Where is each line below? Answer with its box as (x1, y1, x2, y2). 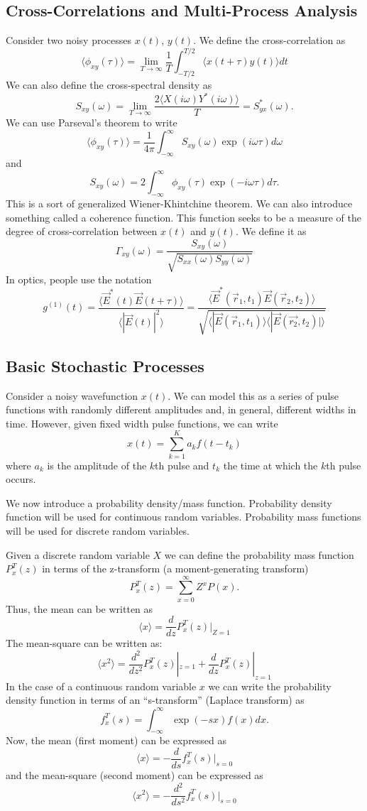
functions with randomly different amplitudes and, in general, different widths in (6, 402, 356, 417)
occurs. (6, 472, 36, 486)
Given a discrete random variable (6, 547, 150, 562)
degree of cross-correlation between (6, 224, 158, 239)
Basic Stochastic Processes (6, 354, 204, 376)
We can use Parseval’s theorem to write (6, 115, 177, 130)
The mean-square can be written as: (6, 636, 163, 651)
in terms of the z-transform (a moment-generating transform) (42, 561, 309, 576)
